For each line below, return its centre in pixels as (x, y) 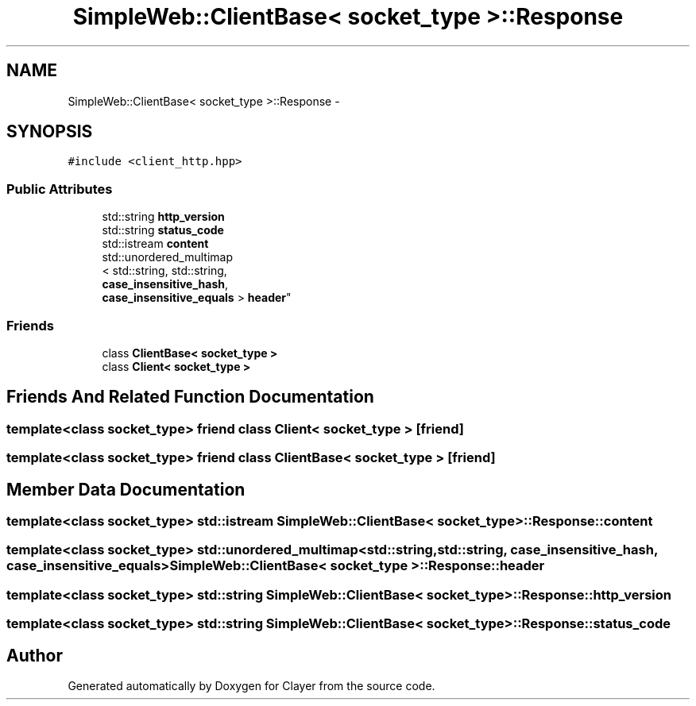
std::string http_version (163, 217)
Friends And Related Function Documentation (190, 397)
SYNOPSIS (50, 132)
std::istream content (155, 244)
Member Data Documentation (126, 489)
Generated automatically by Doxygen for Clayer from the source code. (251, 685)
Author (35, 655)
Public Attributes (60, 189)
